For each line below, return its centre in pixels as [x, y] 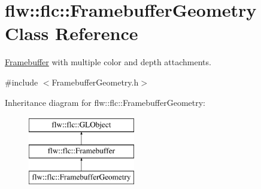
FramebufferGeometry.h [95, 82]
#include [22, 82]
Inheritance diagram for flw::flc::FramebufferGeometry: [105, 102]
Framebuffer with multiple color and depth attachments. [108, 62]
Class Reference [72, 33]
